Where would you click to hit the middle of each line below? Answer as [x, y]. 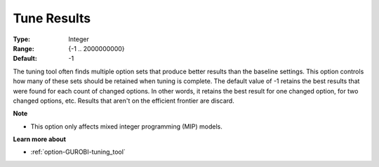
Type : [22, 39]
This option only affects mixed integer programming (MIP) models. [126, 126]
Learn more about [40, 139]
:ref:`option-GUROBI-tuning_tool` [78, 152]
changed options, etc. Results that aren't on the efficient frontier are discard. [124, 101]
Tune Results [52, 18]
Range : [24, 48]
